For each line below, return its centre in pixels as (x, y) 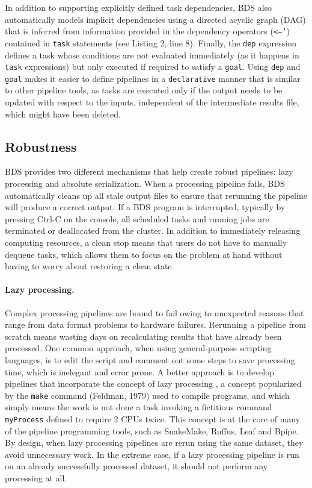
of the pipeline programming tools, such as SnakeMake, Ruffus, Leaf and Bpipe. (152, 430)
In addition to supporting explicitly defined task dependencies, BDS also (139, 7)
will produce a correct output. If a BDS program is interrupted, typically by (145, 207)
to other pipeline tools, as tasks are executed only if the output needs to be (144, 90)
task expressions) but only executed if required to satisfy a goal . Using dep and (153, 67)
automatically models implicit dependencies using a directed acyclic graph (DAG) (155, 19)
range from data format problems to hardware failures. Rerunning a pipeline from (155, 324)
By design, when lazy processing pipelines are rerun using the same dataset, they (154, 443)
